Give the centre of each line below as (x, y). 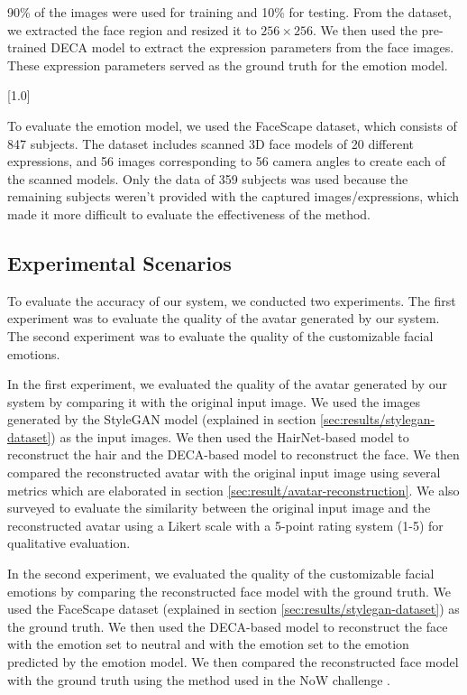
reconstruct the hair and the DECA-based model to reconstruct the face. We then (233, 454)
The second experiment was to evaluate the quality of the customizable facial (220, 335)
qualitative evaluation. (69, 543)
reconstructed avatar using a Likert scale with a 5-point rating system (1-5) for (225, 525)
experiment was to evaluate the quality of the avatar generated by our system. (224, 318)
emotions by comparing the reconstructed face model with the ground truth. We (229, 591)
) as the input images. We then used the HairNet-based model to (230, 436)
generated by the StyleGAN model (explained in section (162, 419)
